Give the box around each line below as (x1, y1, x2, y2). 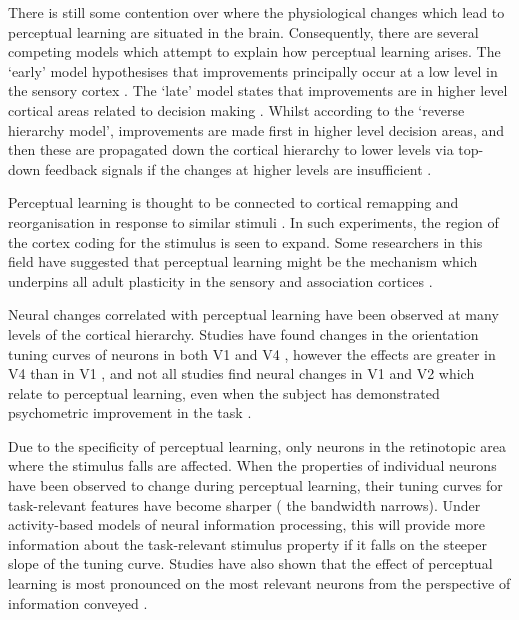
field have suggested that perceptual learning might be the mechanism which (8, 251, 478, 272)
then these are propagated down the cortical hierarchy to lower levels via (8, 139, 454, 160)
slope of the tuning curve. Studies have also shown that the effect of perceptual (8, 553, 493, 574)
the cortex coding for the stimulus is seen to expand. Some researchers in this (8, 231, 483, 252)
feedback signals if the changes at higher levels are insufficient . (44, 158, 432, 179)
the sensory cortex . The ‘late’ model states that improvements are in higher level (8, 80, 508, 101)
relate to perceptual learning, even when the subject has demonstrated (8, 382, 440, 403)
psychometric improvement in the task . (8, 402, 252, 423)
